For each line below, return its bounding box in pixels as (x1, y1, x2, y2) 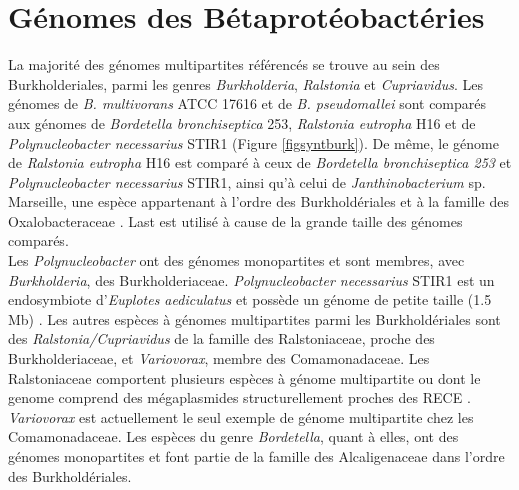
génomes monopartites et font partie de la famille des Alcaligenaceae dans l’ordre (8, 446, 505, 466)
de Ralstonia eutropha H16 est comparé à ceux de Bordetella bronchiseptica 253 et (8, 152, 512, 173)
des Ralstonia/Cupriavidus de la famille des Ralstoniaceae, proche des (8, 328, 435, 349)
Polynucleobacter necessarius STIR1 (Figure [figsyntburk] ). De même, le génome (8, 132, 499, 153)
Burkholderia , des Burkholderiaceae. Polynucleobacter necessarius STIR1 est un (8, 269, 495, 290)
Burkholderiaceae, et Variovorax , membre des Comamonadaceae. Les (8, 348, 430, 369)
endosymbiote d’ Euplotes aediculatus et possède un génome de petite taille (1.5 (8, 289, 492, 310)
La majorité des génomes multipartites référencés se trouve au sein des (8, 54, 440, 75)
